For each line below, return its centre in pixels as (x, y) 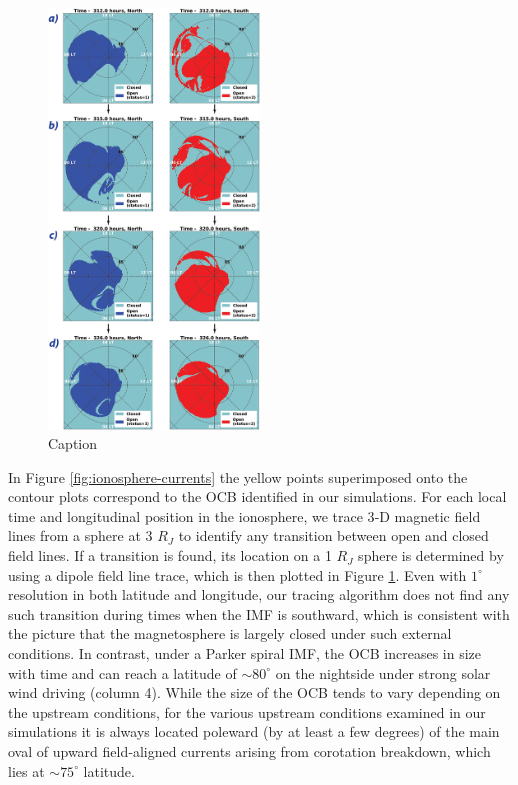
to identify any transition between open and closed (333, 535)
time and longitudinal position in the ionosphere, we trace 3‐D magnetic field (244, 515)
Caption (73, 443)
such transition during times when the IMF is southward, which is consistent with (259, 613)
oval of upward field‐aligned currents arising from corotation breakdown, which (249, 751)
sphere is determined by (431, 555)
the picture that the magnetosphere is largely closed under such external (230, 633)
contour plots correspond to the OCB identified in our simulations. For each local (257, 496)
